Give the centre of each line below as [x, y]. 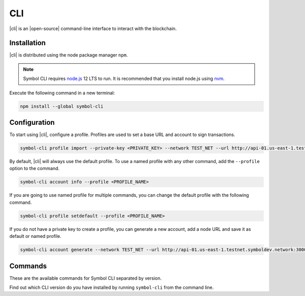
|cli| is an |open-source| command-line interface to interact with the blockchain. [93, 29]
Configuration [32, 123]
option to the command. [34, 169]
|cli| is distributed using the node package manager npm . [69, 55]
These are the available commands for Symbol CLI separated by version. [86, 278]
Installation [27, 43]
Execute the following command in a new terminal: [62, 93]
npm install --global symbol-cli [62, 106]
